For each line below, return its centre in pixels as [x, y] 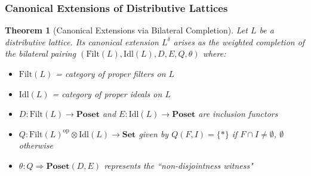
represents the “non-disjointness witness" [178, 165]
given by [154, 133]
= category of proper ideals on [107, 93]
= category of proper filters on [111, 73]
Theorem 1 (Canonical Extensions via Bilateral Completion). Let [126, 30]
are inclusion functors [238, 114]
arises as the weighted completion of [239, 41]
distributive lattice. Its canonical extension [82, 41]
